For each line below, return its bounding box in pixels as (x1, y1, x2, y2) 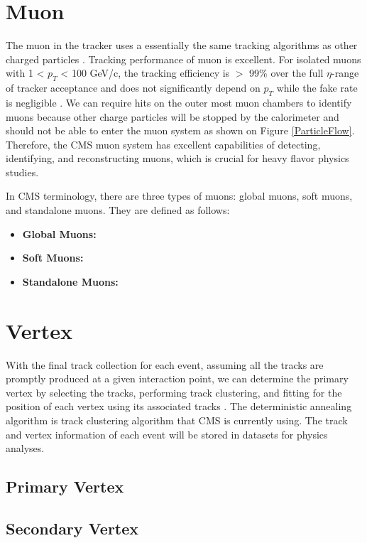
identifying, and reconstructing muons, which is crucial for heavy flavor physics (6, 151, 349, 166)
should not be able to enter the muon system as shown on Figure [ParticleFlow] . (6, 123, 355, 138)
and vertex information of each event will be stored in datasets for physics (6, 426, 328, 441)
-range (332, 65, 359, 80)
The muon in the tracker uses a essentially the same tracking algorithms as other (6, 38, 358, 53)
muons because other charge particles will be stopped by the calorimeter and (6, 109, 339, 124)
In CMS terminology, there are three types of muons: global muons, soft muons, (6, 188, 353, 203)
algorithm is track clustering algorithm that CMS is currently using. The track (6, 412, 348, 427)
